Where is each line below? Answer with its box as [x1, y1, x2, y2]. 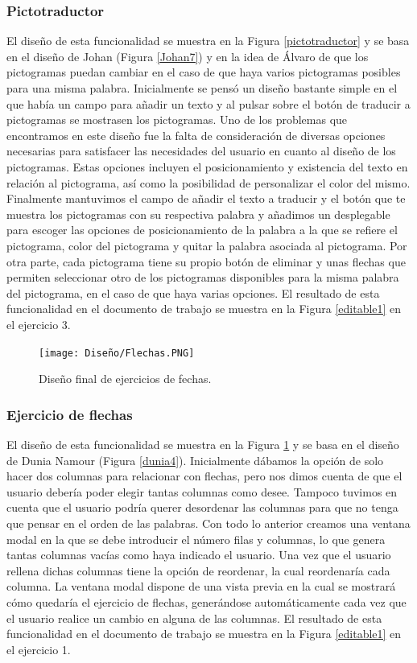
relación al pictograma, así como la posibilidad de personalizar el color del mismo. [6, 174, 411, 191]
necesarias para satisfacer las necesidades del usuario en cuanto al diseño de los [6, 142, 396, 159]
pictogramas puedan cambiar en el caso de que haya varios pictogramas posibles [6, 64, 401, 80]
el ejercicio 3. [6, 315, 71, 332]
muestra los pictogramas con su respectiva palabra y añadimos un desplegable [6, 205, 390, 222]
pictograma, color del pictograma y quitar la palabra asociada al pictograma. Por [6, 237, 407, 253]
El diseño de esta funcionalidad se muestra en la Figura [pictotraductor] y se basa [6, 32, 410, 49]
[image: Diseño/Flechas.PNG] [39, 347, 195, 359]
